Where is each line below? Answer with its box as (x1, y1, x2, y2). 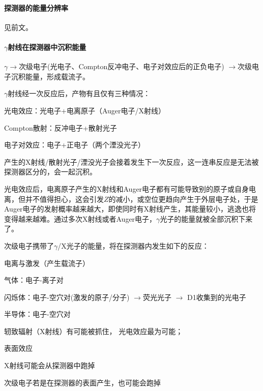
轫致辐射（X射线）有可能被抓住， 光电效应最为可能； (4, 325, 183, 336)
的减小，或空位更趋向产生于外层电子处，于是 (108, 193, 258, 204)
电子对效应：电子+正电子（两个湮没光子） (4, 139, 145, 150)
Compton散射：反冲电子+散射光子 (4, 122, 117, 133)
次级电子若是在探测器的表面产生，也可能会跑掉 (4, 377, 161, 387)
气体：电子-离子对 (4, 275, 64, 285)
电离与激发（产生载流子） (4, 257, 90, 268)
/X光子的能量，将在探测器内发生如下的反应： (57, 240, 209, 251)
